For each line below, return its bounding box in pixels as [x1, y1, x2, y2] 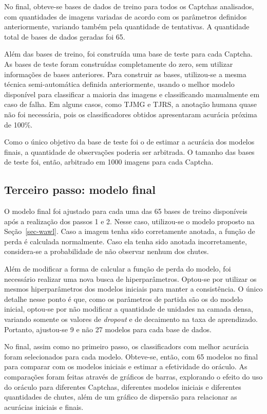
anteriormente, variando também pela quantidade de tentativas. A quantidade [4, 21, 250, 32]
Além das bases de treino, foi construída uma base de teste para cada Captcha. [4, 48, 253, 59]
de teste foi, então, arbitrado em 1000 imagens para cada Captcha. [4, 156, 214, 167]
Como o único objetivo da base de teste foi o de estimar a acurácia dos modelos [4, 136, 255, 147]
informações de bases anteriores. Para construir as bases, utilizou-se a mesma [4, 68, 246, 79]
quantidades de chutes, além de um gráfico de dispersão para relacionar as [4, 391, 237, 402]
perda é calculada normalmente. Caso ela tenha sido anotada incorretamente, [4, 236, 247, 246]
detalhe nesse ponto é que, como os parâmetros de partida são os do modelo [4, 293, 243, 304]
